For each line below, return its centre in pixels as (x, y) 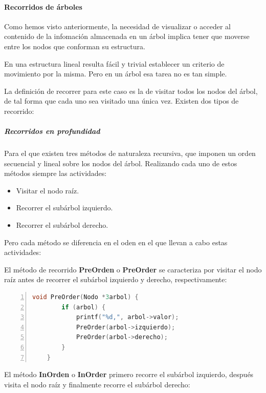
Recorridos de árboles (43, 6)
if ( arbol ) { (84, 307)
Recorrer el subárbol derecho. (62, 225)
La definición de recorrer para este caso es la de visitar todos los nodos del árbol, (131, 91)
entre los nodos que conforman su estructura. (75, 46)
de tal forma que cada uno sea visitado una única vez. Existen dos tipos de (121, 101)
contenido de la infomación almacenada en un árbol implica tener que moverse (127, 36)
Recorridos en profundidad (52, 131)
